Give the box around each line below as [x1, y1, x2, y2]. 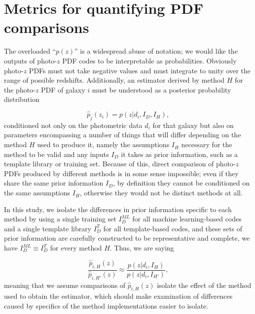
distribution [4, 94, 39, 104]
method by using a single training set [4, 214, 116, 224]
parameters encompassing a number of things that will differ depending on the [4, 129, 241, 140]
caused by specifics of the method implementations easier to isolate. [4, 300, 209, 311]
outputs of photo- [4, 55, 57, 65]
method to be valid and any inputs [4, 149, 109, 159]
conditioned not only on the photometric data [4, 120, 143, 130]
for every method [50, 243, 102, 253]
